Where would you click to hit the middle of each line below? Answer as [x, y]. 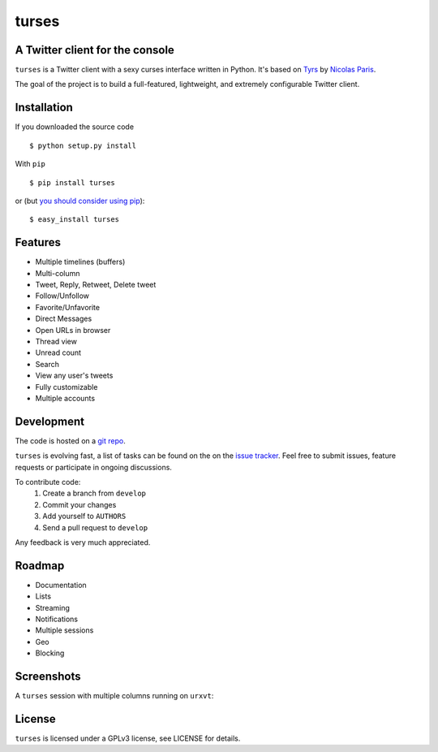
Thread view [56, 341]
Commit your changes [79, 504]
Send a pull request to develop [95, 527]
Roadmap [40, 566]
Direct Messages [64, 319]
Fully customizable [67, 387]
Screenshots [48, 676]
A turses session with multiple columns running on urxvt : [114, 696]
